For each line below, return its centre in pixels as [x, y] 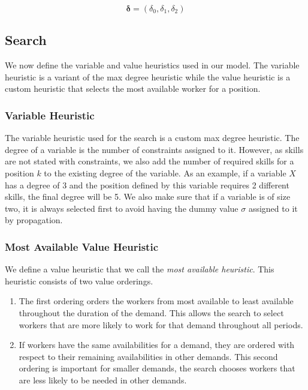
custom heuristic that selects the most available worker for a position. [133, 88]
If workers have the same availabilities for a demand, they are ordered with [157, 345]
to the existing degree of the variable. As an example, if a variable [165, 172]
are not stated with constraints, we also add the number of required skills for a [150, 161]
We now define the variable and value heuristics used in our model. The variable [152, 65]
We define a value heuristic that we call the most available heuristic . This [140, 269]
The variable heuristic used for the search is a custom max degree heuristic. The [152, 138]
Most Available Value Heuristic [82, 246]
